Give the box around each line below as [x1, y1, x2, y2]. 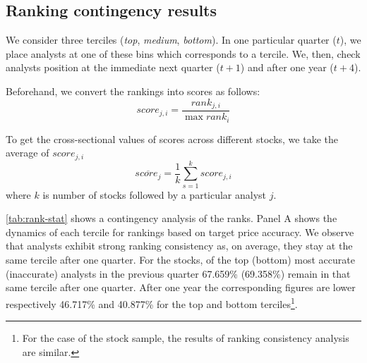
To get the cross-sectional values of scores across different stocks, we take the [6, 131, 338, 146]
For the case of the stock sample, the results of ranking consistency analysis [22, 331, 349, 345]
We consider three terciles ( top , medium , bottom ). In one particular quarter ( [6, 32, 337, 47]
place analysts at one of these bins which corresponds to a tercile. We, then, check [6, 46, 361, 61]
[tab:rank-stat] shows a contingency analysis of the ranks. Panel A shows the [6, 211, 337, 226]
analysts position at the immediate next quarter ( [6, 60, 220, 75]
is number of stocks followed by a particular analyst [42, 187, 267, 202]
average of [6, 145, 49, 160]
